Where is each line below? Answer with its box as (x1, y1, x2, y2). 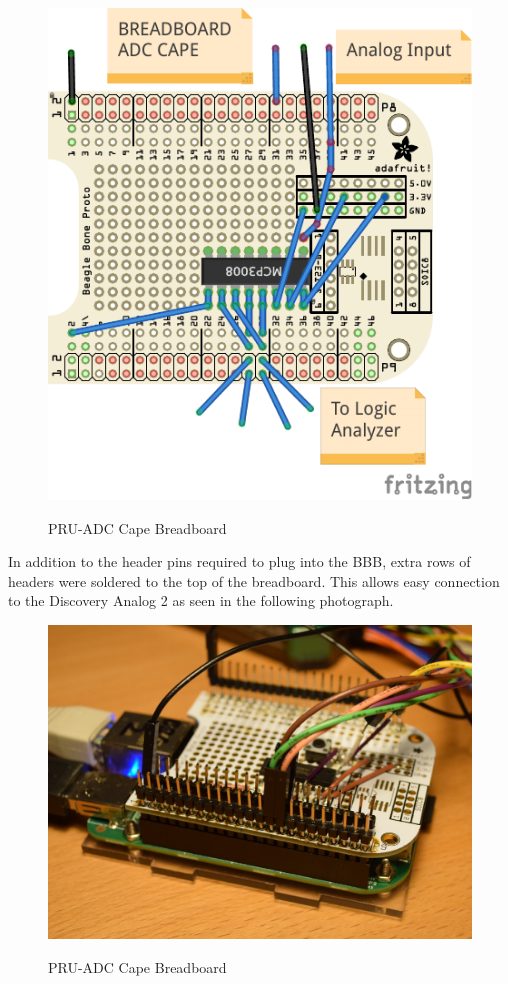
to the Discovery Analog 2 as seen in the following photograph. (8, 590, 394, 611)
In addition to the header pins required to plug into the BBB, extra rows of (8, 551, 471, 572)
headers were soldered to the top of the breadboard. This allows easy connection (8, 570, 500, 591)
